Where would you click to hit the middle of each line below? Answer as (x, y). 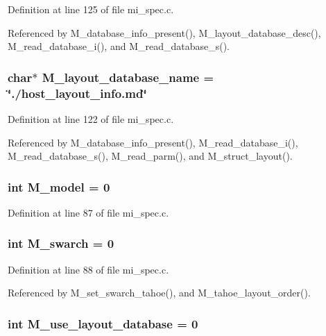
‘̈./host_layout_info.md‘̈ (77, 93)
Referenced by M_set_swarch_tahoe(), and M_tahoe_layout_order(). (159, 293)
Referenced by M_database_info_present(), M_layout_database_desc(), (164, 32)
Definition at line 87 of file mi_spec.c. (88, 212)
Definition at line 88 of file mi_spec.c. (88, 269)
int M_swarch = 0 (61, 243)
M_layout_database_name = (128, 77)
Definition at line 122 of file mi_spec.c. (91, 118)
